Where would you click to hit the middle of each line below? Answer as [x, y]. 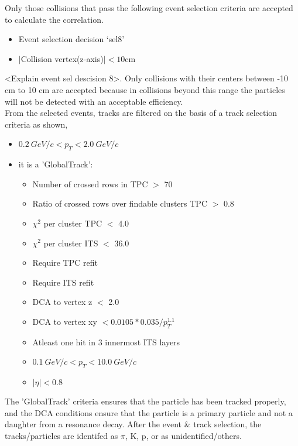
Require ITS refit [63, 282]
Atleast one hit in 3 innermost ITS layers [106, 342]
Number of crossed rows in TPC [90, 183]
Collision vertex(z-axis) [62, 58]
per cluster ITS [71, 243]
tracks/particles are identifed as [61, 435]
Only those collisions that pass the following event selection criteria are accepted [149, 8]
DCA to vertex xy [65, 321]
